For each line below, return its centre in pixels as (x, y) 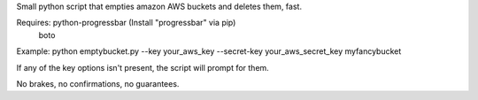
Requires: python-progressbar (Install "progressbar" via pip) (126, 23)
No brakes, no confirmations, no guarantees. (98, 83)
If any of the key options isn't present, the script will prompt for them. (143, 67)
